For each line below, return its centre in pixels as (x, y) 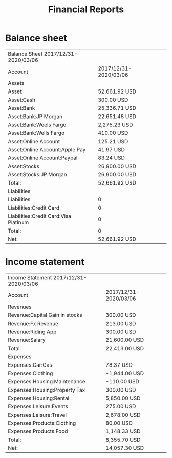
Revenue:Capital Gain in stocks (45, 315)
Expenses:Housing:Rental (39, 398)
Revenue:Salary (27, 340)
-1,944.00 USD (125, 373)
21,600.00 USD (125, 340)
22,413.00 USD (125, 348)
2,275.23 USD (115, 125)
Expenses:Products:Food (38, 431)
